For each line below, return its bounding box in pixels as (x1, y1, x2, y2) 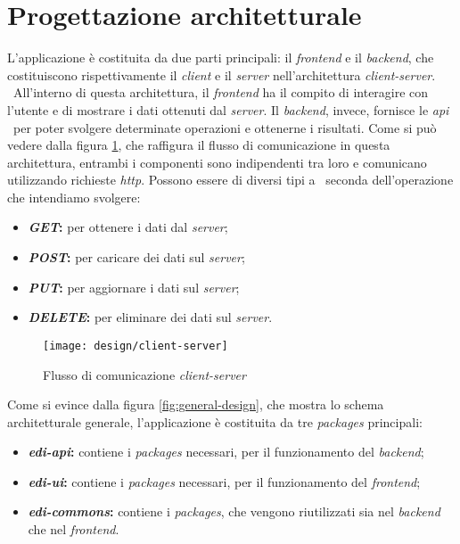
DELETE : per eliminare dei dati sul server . (28, 308, 273, 326)
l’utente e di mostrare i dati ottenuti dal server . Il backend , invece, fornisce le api (7, 100, 449, 119)
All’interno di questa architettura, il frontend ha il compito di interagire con (12, 83, 429, 102)
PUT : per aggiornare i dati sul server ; (28, 277, 240, 296)
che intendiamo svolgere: (7, 187, 141, 206)
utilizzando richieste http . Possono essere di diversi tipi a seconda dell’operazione (7, 170, 454, 189)
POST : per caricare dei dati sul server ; (28, 248, 245, 267)
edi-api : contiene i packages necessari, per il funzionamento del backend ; (28, 442, 424, 461)
